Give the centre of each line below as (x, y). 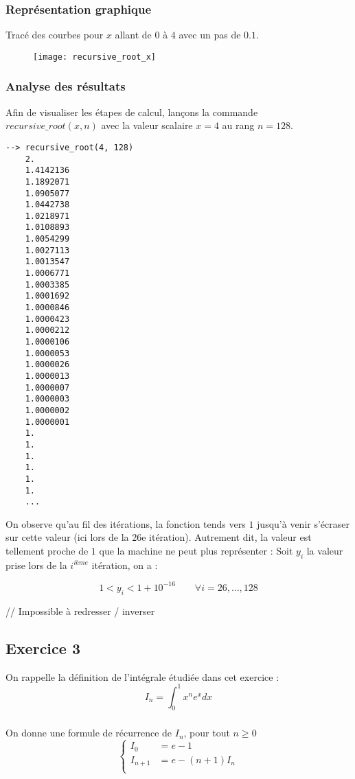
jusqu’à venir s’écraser (303, 523)
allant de (133, 35)
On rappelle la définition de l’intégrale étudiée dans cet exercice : (142, 676)
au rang (238, 125)
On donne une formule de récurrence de (89, 733)
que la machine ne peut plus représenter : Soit (196, 551)
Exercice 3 (43, 648)
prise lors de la (36, 565)
